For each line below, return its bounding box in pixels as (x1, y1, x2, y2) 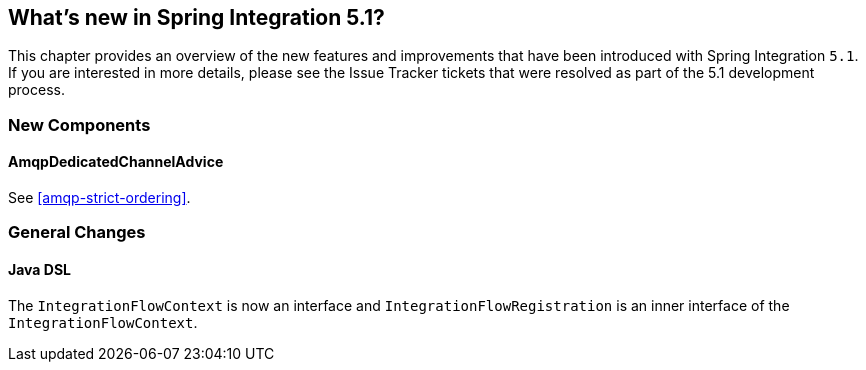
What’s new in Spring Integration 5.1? (8, 5, 385, 30)
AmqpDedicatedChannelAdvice (8, 153, 224, 171)
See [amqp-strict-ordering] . (8, 189, 191, 207)
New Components (8, 114, 151, 135)
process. (8, 81, 65, 99)
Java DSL (8, 261, 71, 278)
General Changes (8, 222, 146, 243)
